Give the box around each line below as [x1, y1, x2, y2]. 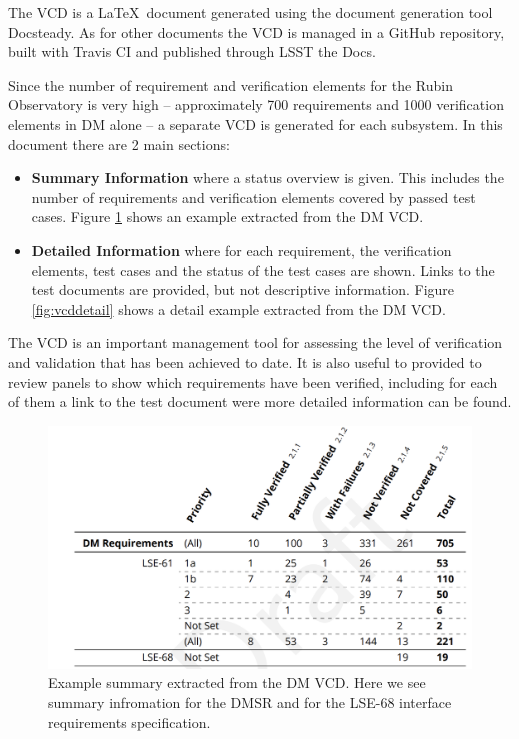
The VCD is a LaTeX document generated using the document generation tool [8, 2, 493, 22]
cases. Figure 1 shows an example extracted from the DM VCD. [31, 206, 424, 227]
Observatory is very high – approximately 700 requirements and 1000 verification [8, 94, 504, 115]
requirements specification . [48, 711, 211, 732]
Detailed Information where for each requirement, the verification [31, 239, 452, 260]
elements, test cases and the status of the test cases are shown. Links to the [31, 259, 495, 280]
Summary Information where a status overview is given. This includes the [31, 167, 504, 188]
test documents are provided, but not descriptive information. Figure [31, 279, 455, 300]
